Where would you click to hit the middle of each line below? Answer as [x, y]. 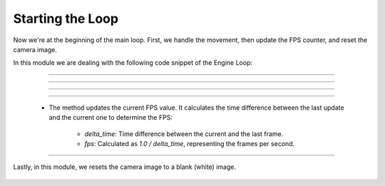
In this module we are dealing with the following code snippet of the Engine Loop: [133, 63]
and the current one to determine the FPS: [111, 118]
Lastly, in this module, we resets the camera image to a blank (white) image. [125, 167]
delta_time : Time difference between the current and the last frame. [184, 134]
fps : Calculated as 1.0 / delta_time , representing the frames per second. [190, 143]
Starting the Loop [66, 19]
